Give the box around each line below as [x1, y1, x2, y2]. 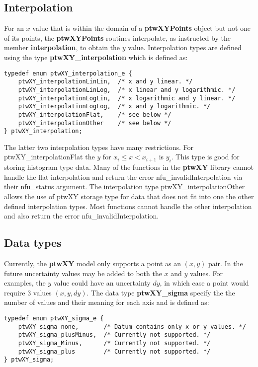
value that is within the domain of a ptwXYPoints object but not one [32, 23, 251, 33]
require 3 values [4, 287, 52, 297]
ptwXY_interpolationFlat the [4, 151, 95, 162]
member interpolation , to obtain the [4, 42, 120, 53]
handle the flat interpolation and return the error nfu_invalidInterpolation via [4, 171, 243, 182]
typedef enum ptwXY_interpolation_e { [4, 70, 132, 77]
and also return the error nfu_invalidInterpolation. [4, 211, 159, 221]
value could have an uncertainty [53, 278, 151, 288]
